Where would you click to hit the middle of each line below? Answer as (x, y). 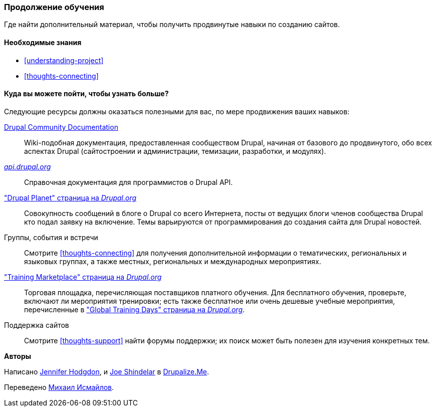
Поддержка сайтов (37, 325)
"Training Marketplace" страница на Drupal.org (83, 277)
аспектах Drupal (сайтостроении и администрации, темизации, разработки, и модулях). (175, 151)
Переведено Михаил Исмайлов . (59, 387)
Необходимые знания (43, 42)
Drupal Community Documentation (61, 127)
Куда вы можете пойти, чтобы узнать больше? (86, 94)
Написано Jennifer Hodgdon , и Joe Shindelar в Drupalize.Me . (107, 371)
